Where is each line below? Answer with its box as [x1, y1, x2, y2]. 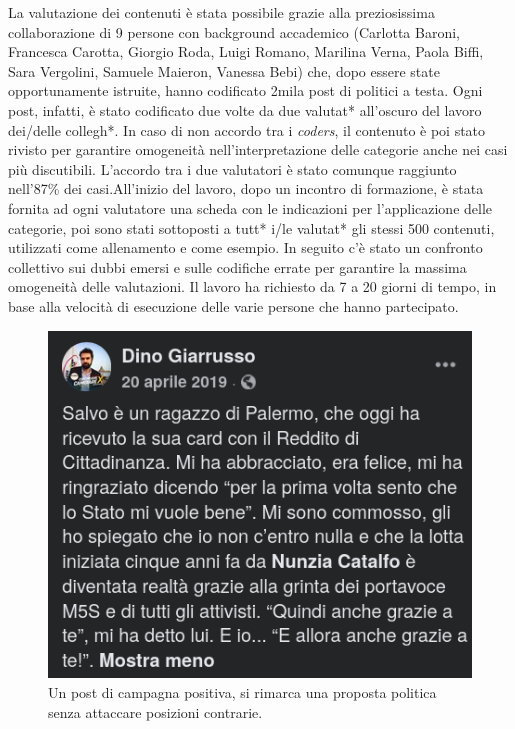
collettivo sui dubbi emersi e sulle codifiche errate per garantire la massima [8, 256, 467, 277]
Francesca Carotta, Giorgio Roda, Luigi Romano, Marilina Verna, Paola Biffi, [8, 41, 484, 62]
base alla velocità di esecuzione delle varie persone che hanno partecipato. [8, 295, 459, 316]
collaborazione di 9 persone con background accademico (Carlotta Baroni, [8, 21, 460, 42]
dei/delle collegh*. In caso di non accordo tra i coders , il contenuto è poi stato [8, 119, 486, 140]
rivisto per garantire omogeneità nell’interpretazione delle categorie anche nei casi [8, 139, 508, 160]
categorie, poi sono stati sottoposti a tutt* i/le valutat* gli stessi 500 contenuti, [8, 217, 495, 238]
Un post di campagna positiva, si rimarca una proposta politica [48, 682, 437, 702]
